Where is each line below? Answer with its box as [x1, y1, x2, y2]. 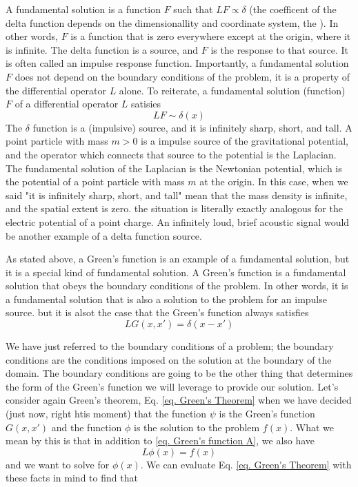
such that [173, 2, 213, 16]
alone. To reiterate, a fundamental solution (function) [119, 83, 346, 97]
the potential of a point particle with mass [6, 174, 185, 189]
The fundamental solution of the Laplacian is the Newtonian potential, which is [6, 160, 342, 175]
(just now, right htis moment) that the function [6, 406, 207, 421]
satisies [131, 96, 161, 111]
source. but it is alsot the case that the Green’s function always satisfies [6, 305, 309, 320]
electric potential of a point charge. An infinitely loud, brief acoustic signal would [6, 214, 350, 229]
